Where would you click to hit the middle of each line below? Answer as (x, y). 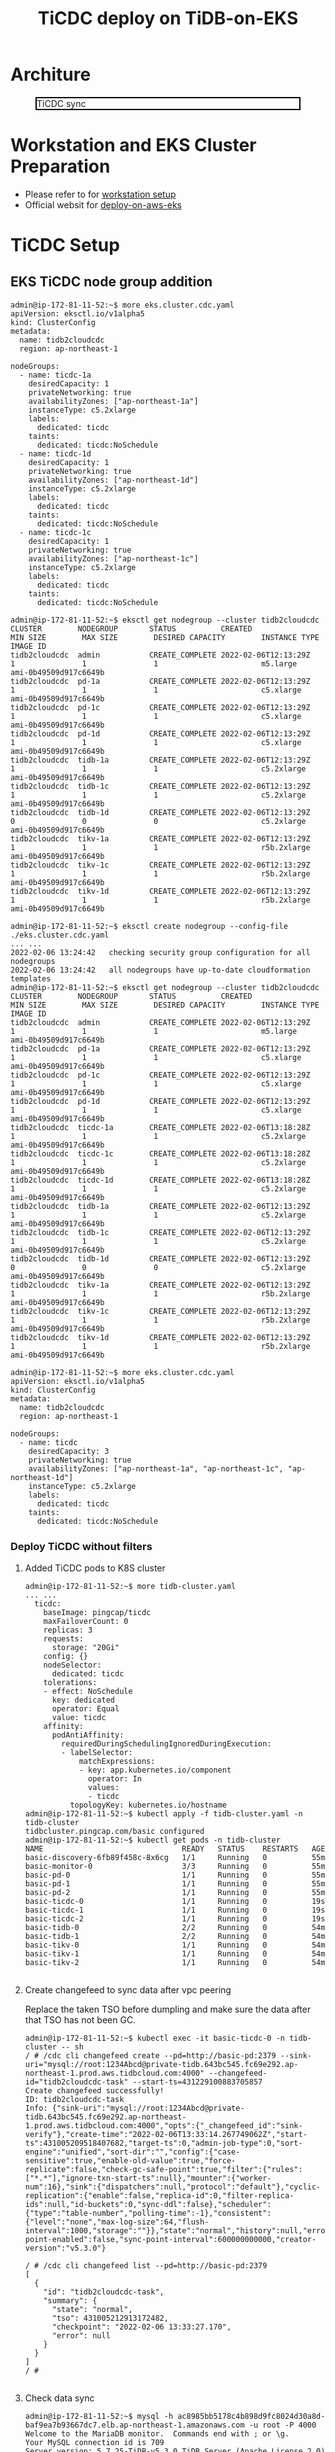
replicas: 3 (68, 1630)
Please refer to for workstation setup (100, 194)
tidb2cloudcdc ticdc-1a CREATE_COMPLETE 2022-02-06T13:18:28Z (160, 1127)
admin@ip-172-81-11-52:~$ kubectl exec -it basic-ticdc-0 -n (155, 2038)
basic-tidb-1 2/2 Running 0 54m (175, 1937)
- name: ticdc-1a (55, 375)
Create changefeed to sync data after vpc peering (128, 1990)
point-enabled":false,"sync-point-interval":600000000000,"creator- (170, 2240)
